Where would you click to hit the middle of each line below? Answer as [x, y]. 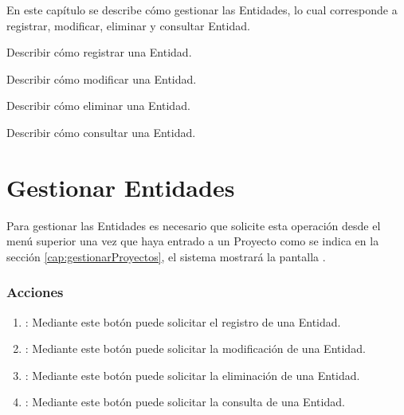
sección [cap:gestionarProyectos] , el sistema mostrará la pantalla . [166, 256]
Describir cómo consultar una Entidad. [101, 132]
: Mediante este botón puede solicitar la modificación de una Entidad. [195, 348]
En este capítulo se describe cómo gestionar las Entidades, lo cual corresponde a [202, 10]
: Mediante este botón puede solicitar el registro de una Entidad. [183, 321]
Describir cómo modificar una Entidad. [102, 78]
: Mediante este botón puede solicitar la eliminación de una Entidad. [192, 375]
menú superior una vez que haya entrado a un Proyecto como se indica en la [193, 241]
